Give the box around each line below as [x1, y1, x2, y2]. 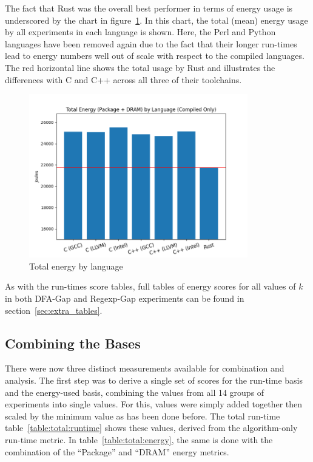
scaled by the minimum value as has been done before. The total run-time [5, 409, 280, 422]
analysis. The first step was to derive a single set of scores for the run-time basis [5, 374, 303, 386]
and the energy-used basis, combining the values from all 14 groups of [5, 386, 264, 398]
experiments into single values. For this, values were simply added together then [5, 398, 303, 410]
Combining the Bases [5, 333, 141, 352]
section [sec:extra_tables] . [5, 304, 103, 316]
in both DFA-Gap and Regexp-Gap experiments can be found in [5, 292, 244, 305]
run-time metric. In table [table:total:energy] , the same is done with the [5, 433, 273, 446]
